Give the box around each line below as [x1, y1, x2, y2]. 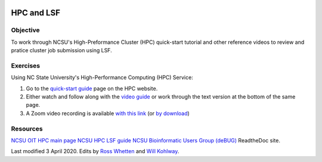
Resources [11, 125, 43, 133]
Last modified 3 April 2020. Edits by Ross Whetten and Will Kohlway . [11, 148, 179, 155]
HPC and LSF [11, 8, 61, 18]
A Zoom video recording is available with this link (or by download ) [26, 110, 190, 117]
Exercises [11, 61, 41, 69]
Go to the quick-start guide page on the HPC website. [26, 85, 158, 92]
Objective [11, 26, 40, 34]
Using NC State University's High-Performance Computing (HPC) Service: [11, 74, 193, 81]
